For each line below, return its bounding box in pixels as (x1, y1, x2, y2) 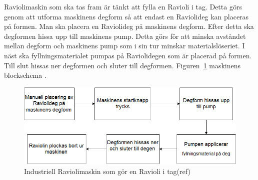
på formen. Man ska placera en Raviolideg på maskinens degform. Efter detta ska (4, 21, 254, 31)
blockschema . (4, 70, 46, 80)
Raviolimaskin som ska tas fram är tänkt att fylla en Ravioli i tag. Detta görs (4, 1, 242, 11)
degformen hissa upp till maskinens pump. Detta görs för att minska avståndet (4, 30, 246, 41)
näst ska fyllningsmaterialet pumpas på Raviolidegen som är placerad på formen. (4, 50, 252, 60)
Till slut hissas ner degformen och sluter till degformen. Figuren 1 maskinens (4, 60, 241, 70)
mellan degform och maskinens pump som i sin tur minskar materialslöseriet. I (4, 40, 245, 51)
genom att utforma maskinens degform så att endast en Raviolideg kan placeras (4, 11, 249, 21)
